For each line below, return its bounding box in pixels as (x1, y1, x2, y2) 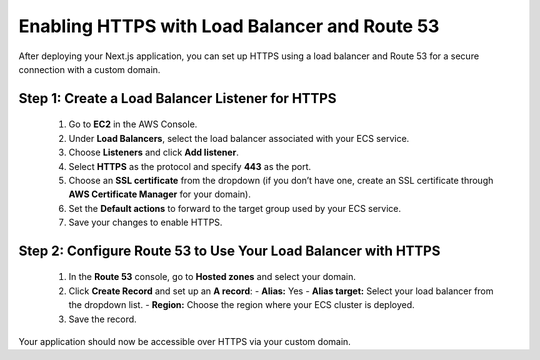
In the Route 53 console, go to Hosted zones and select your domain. (68, 271, 357, 283)
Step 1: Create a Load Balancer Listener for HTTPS (18, 90, 337, 107)
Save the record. (68, 313, 137, 325)
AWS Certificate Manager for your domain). (68, 188, 252, 200)
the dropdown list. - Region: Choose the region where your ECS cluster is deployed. (68, 299, 415, 311)
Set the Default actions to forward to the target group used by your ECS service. (68, 202, 402, 214)
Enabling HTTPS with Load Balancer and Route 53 (18, 15, 440, 37)
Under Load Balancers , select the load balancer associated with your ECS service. (68, 132, 410, 144)
